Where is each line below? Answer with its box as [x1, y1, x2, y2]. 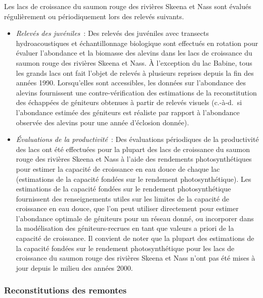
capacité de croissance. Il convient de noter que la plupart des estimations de [16, 233, 254, 243]
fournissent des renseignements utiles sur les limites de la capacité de [16, 193, 229, 204]
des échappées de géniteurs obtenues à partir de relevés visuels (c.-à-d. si [16, 97, 242, 108]
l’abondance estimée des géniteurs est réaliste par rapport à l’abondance [16, 107, 240, 117]
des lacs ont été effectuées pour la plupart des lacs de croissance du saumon [16, 143, 250, 154]
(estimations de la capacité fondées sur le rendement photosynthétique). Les [16, 173, 251, 184]
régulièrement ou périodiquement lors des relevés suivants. [4, 11, 184, 21]
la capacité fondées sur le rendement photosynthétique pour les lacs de [16, 242, 235, 253]
